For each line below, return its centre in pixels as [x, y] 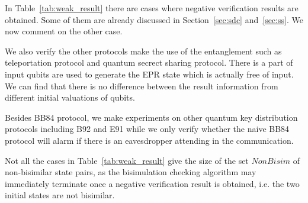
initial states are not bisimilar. [60, 195]
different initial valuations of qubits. [70, 97]
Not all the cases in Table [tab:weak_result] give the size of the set [127, 160]
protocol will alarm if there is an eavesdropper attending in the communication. [149, 140]
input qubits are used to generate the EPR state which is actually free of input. [149, 74]
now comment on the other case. [64, 31]
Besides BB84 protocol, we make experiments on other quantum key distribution [151, 117]
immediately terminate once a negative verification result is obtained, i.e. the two [152, 183]
